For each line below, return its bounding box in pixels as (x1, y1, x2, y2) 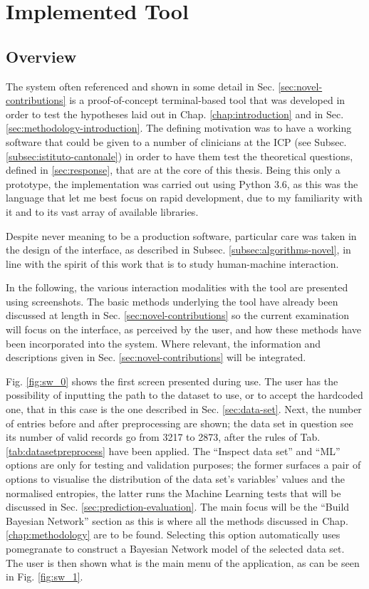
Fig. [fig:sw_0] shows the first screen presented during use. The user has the (6, 373, 338, 388)
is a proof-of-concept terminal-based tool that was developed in (69, 93, 345, 108)
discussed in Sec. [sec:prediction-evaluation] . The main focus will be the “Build (6, 499, 350, 514)
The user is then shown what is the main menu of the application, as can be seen (6, 555, 360, 570)
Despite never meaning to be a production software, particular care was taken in (6, 228, 357, 243)
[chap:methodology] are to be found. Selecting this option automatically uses (6, 527, 341, 542)
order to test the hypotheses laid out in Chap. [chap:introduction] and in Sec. (6, 106, 344, 121)
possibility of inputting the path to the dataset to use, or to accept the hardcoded (6, 387, 363, 402)
